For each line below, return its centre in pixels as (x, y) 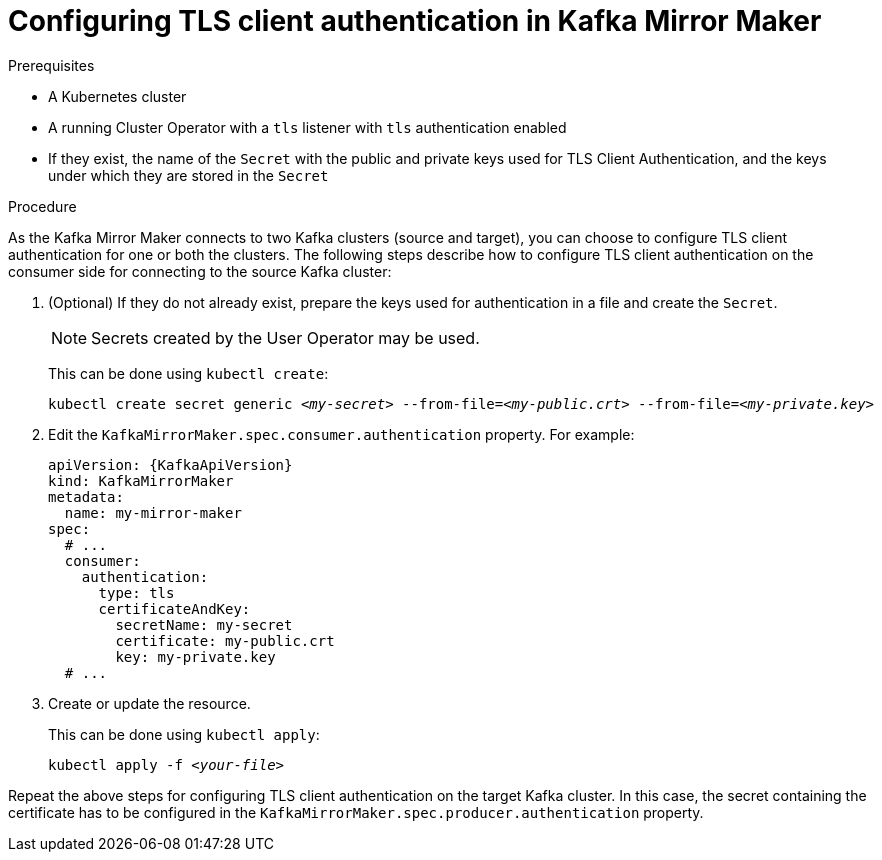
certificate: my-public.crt (225, 640)
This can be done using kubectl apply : (184, 734)
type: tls (136, 592)
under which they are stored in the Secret (188, 175)
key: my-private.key (195, 656)
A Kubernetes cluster (117, 96)
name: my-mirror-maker (153, 512)
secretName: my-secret (204, 624)
